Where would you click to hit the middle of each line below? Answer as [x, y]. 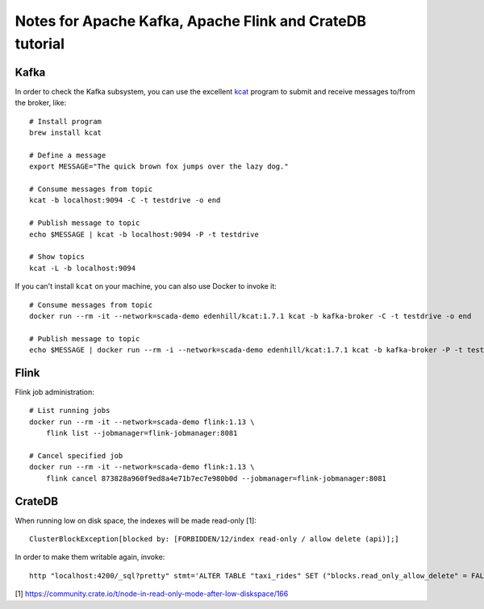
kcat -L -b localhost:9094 [83, 268]
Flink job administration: [54, 392]
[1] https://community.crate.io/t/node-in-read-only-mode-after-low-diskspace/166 [152, 594]
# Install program [66, 121]
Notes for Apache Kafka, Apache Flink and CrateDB [191, 21]
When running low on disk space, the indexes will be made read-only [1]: [136, 520]
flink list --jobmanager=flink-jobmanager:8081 [142, 433]
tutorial [40, 44]
